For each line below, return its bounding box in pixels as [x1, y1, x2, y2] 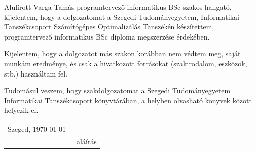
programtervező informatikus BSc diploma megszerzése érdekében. [4, 31, 210, 42]
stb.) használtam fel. [4, 68, 67, 79]
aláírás [77, 136, 97, 146]
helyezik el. [4, 105, 39, 116]
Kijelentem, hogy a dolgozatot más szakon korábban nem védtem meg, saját [4, 48, 241, 59]
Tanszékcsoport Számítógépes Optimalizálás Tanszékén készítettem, [4, 21, 214, 32]
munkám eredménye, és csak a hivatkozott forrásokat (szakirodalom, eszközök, [4, 58, 247, 68]
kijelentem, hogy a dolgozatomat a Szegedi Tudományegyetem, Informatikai [4, 11, 239, 22]
